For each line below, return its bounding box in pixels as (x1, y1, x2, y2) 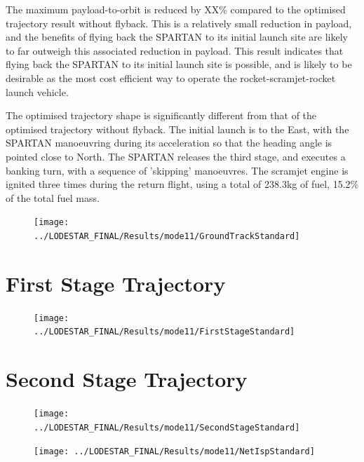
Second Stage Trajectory (6, 365, 248, 393)
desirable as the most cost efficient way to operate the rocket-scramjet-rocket (6, 70, 336, 85)
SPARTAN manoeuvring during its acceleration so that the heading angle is (6, 135, 332, 150)
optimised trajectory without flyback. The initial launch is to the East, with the (6, 121, 349, 136)
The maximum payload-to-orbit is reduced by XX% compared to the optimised (6, 2, 346, 16)
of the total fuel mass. (6, 190, 100, 205)
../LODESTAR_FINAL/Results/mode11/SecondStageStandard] (34, 422, 300, 433)
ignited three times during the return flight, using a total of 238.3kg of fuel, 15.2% (6, 177, 359, 191)
